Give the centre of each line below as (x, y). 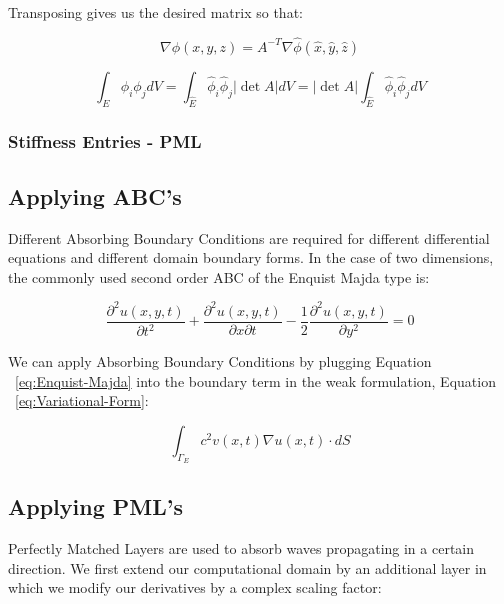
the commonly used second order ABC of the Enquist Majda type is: (219, 276)
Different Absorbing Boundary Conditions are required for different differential (249, 237)
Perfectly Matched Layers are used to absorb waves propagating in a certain (241, 548)
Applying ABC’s (95, 195)
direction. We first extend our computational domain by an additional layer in (247, 567)
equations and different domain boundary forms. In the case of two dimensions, (251, 257)
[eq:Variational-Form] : (82, 400)
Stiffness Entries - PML (105, 140)
